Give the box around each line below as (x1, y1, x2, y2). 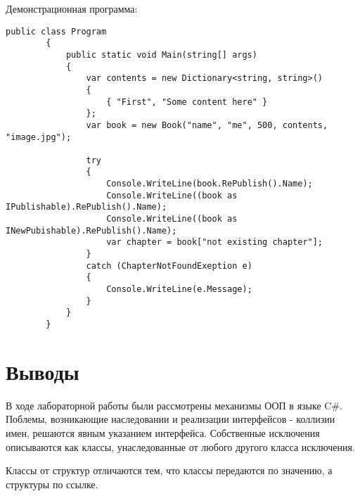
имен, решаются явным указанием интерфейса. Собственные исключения (6, 425, 320, 440)
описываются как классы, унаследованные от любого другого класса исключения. (6, 439, 355, 454)
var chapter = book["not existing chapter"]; (106, 237, 323, 248)
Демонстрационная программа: (6, 1, 138, 15)
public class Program (6, 26, 107, 37)
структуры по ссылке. (6, 476, 98, 491)
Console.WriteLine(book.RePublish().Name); (106, 179, 313, 189)
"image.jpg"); (6, 132, 72, 142)
